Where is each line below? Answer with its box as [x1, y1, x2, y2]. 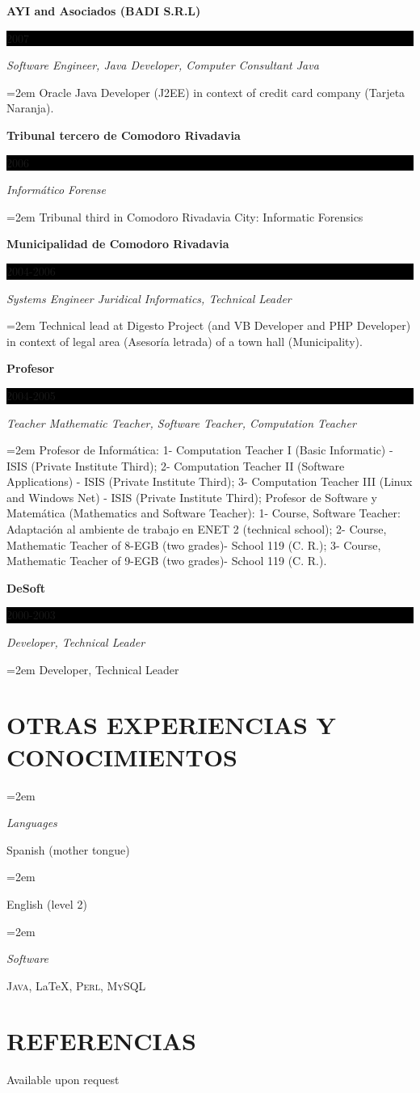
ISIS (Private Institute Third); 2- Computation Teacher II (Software [6, 457, 345, 474]
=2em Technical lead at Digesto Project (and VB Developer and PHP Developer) [6, 317, 411, 334]
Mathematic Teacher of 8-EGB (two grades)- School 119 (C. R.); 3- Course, [6, 536, 381, 553]
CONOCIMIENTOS [6, 740, 237, 773]
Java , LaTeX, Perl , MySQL [6, 977, 146, 994]
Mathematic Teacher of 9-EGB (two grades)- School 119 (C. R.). [6, 552, 327, 569]
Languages [6, 814, 57, 831]
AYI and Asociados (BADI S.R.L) [6, 2, 201, 19]
